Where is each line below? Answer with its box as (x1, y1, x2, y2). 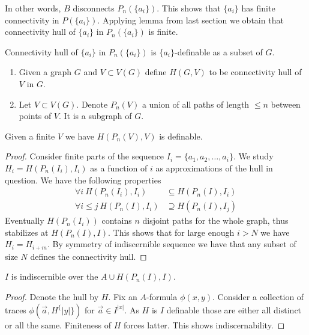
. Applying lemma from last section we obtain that (97, 13, 284, 26)
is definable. (159, 129, 203, 142)
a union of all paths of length (142, 97, 250, 110)
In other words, (5, 2, 61, 14)
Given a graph (19, 66, 72, 78)
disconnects (73, 2, 115, 14)
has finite (241, 2, 275, 14)
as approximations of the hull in (155, 161, 273, 174)
